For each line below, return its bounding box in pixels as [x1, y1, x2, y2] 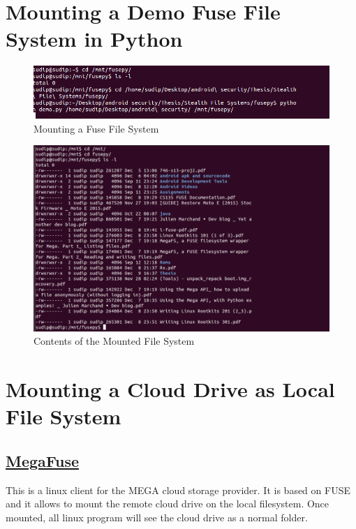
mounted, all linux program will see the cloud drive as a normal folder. [6, 509, 308, 524]
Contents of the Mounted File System [34, 334, 195, 348]
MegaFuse [6, 449, 80, 471]
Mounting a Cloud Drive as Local [6, 375, 335, 403]
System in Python [6, 24, 183, 53]
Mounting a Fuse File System [34, 121, 159, 135]
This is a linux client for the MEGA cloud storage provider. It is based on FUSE [6, 482, 350, 497]
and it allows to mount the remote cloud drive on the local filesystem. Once [6, 496, 329, 511]
